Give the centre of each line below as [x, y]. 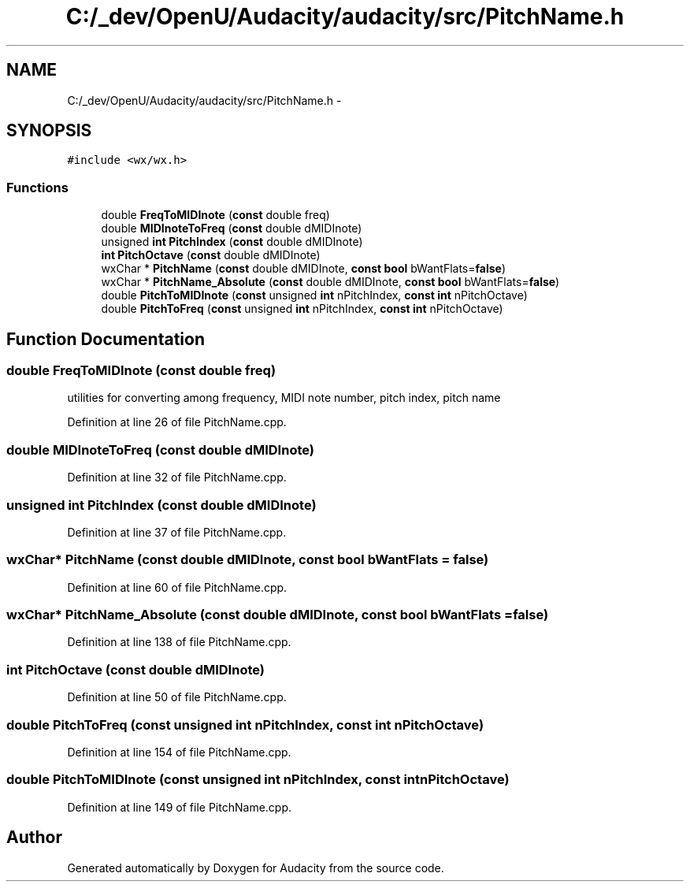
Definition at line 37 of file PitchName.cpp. [177, 532]
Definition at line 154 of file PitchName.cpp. [179, 752]
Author [34, 838]
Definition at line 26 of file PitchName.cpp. [177, 422]
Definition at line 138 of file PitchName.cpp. [179, 642]
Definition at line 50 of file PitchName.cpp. [177, 697]
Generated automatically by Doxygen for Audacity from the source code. [256, 868]
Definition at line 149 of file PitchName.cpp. [180, 807]
